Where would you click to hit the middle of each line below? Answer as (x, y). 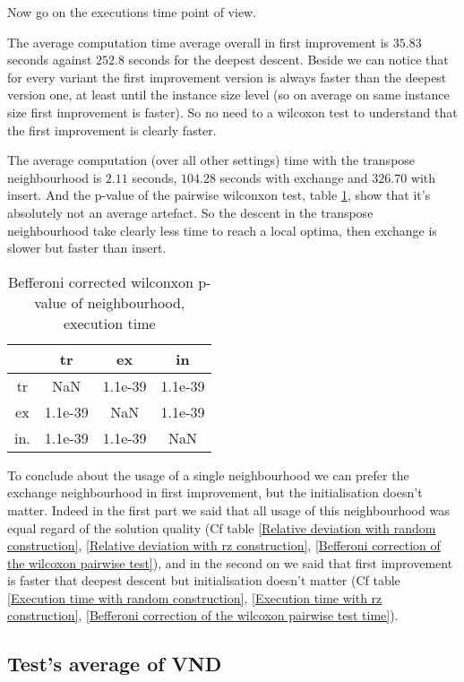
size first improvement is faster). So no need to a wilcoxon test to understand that (232, 112)
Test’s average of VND (115, 664)
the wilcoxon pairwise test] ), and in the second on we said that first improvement (230, 562)
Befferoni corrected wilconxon (100, 281)
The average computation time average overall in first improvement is (198, 42)
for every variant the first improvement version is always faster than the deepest (227, 77)
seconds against (50, 60)
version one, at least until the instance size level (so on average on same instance (228, 95)
